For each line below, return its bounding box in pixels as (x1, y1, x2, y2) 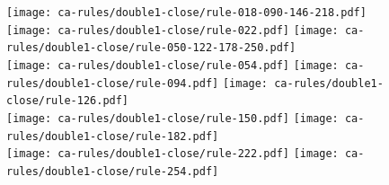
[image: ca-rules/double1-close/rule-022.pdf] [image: (6, 23, 339, 37)
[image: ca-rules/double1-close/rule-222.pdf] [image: (6, 147, 339, 161)
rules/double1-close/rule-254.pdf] (6, 164, 219, 178)
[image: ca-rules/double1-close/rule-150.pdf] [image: (6, 111, 339, 125)
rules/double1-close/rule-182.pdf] (6, 129, 219, 143)
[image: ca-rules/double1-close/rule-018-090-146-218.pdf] (6, 6, 367, 19)
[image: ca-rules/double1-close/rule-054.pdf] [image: (6, 58, 339, 72)
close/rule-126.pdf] (6, 94, 129, 108)
